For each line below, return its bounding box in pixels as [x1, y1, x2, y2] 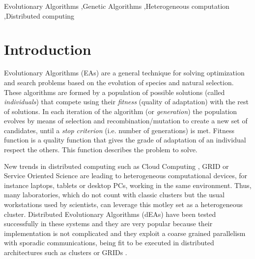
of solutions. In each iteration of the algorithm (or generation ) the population [4, 106, 237, 116]
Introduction [4, 39, 91, 59]
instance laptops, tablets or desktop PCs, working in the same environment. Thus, [4, 180, 252, 190]
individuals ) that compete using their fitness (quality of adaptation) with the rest [4, 96, 249, 107]
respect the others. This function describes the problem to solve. [4, 144, 198, 155]
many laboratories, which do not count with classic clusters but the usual [4, 189, 225, 200]
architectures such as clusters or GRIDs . [4, 247, 127, 257]
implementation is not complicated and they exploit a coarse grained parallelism [4, 228, 246, 238]
